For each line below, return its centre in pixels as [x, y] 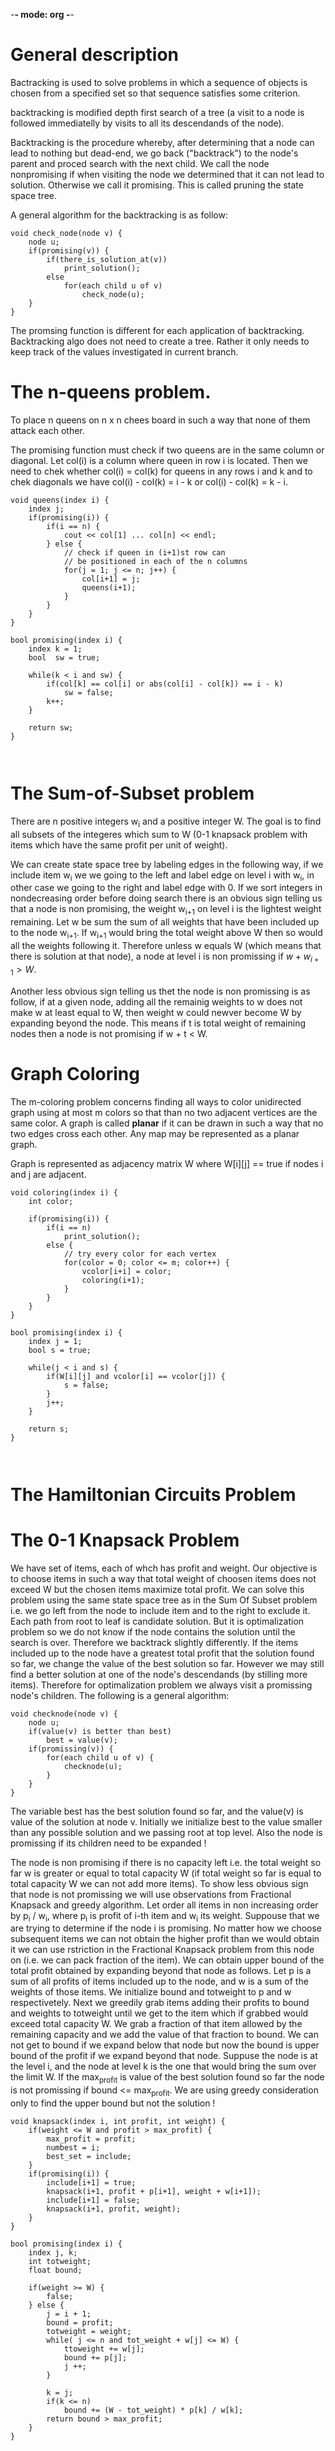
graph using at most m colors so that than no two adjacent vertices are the [164, 1112]
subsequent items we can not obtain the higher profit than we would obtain [165, 1939]
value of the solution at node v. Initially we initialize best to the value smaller [166, 1821]
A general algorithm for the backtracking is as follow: [119, 215]
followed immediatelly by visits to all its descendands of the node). [147, 123]
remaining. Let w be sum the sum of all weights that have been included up [165, 922]
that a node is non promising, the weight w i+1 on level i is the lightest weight [166, 910]
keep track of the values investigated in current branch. [124, 351]
